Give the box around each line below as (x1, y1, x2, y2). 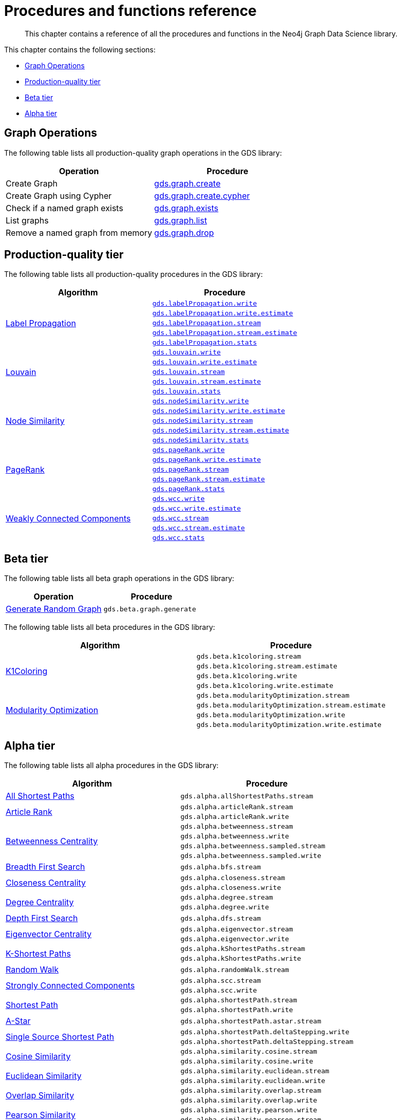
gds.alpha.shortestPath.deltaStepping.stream (180, 1038, 354, 1046)
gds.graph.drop (154, 227, 214, 238)
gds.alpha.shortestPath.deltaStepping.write (180, 1028, 350, 1036)
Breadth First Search (6, 862, 85, 872)
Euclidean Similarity (6, 1071, 82, 1081)
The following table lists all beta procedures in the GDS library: (4, 623, 215, 632)
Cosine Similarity (6, 1051, 71, 1062)
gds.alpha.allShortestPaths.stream (180, 792, 313, 800)
